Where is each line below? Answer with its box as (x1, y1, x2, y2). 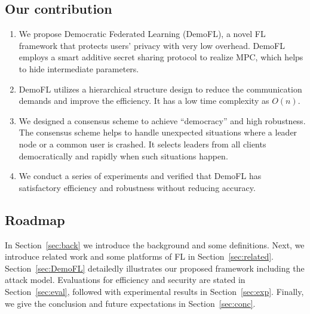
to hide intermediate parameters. (19, 62, 139, 75)
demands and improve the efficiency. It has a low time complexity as (19, 94, 269, 107)
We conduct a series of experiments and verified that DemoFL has (19, 170, 262, 182)
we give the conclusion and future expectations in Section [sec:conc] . (5, 297, 256, 309)
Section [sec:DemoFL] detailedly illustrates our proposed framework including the (5, 261, 305, 274)
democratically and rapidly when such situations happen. (19, 149, 228, 162)
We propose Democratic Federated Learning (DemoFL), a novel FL (19, 27, 266, 40)
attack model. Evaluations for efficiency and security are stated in (5, 273, 245, 286)
